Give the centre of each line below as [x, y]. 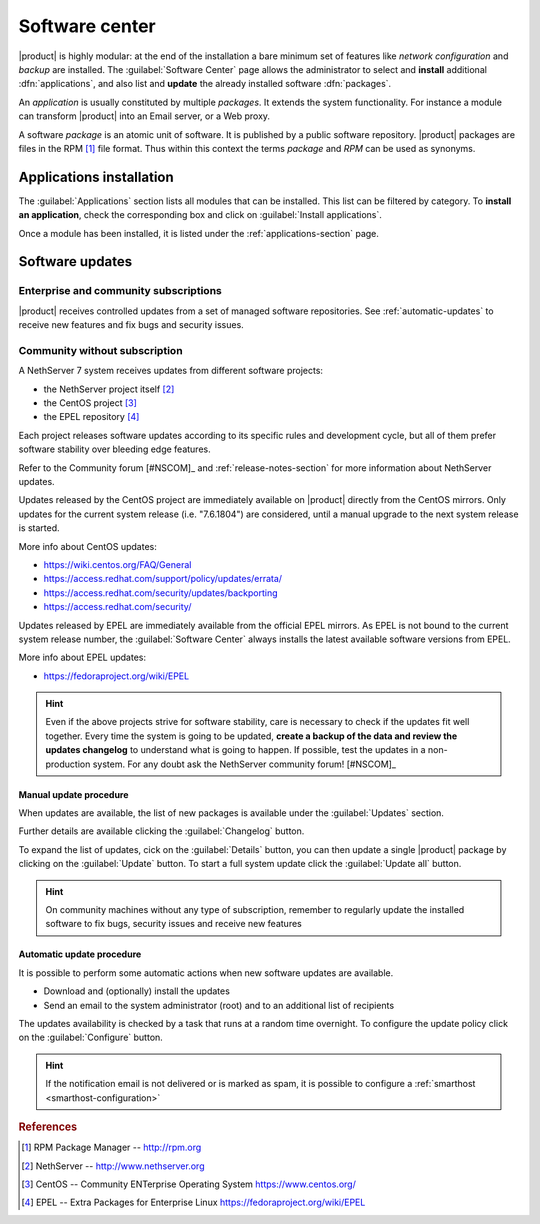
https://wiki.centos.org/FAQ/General [117, 564]
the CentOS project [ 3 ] [90, 403]
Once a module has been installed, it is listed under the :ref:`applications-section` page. [199, 233]
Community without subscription [101, 350]
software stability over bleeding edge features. [114, 449]
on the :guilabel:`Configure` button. [91, 1037]
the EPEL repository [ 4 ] [91, 417]
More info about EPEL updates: [82, 657]
